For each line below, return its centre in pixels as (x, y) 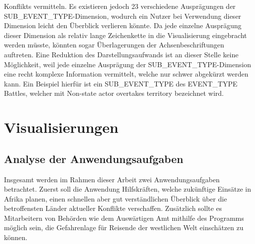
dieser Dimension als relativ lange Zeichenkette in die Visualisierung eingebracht (126, 35)
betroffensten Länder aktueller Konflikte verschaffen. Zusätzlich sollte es (113, 208)
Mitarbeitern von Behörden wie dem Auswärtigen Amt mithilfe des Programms (124, 218)
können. (16, 237)
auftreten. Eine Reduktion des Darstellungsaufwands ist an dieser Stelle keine (121, 54)
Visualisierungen (61, 127)
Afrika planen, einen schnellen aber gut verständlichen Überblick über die (116, 198)
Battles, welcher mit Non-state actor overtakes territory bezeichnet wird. (114, 93)
